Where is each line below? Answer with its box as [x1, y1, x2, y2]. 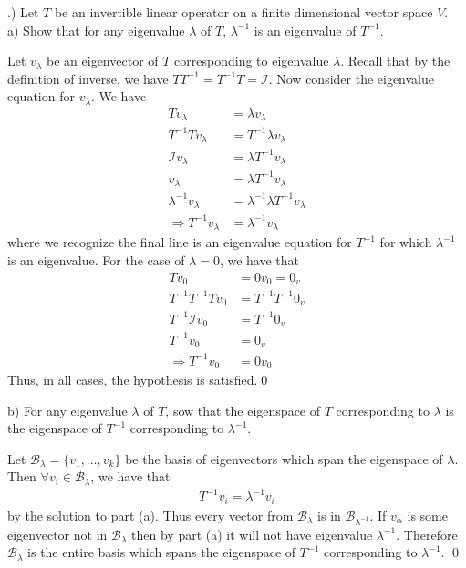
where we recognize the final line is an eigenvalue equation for [7, 232, 352, 252]
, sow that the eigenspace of [165, 400, 321, 419]
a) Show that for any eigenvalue [7, 20, 185, 39]
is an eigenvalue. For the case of [7, 250, 185, 269]
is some [407, 505, 448, 524]
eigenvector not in [7, 524, 108, 543]
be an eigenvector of [47, 51, 159, 70]
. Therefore [396, 524, 458, 543]
